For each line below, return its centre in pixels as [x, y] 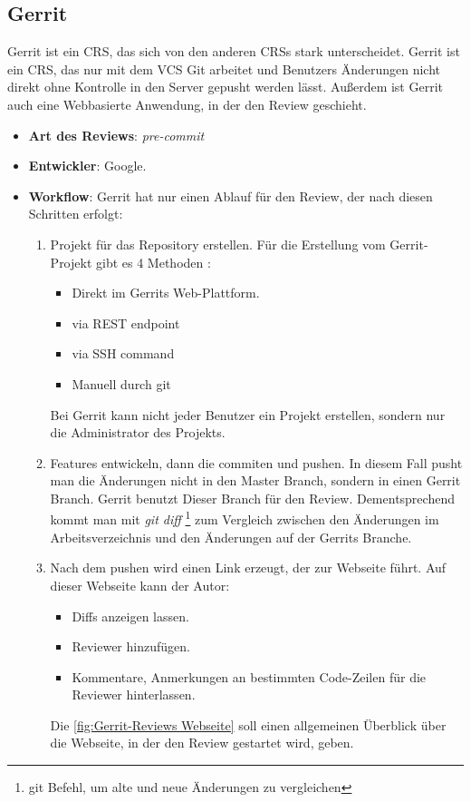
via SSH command [123, 353]
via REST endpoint [126, 323]
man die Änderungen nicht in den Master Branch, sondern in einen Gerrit [255, 480]
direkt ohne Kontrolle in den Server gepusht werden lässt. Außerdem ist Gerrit [225, 87]
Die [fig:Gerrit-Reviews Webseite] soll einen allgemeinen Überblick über [248, 724]
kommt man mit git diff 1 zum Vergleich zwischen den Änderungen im [245, 518]
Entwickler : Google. [87, 166]
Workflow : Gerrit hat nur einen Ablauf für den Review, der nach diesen [231, 196]
